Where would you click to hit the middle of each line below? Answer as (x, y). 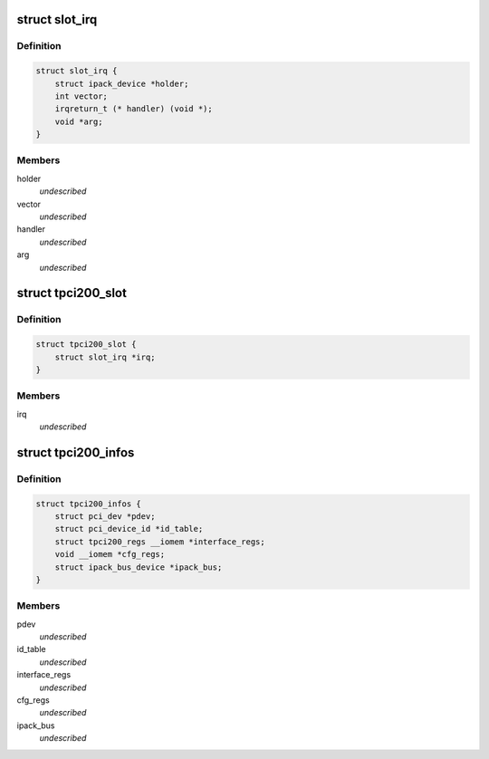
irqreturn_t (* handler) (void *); (134, 109)
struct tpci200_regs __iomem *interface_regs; (160, 542)
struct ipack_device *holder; (122, 83)
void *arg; (79, 121)
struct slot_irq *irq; (105, 357)
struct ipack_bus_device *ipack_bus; (139, 567)
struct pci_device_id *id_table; (129, 529)
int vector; (81, 96)
